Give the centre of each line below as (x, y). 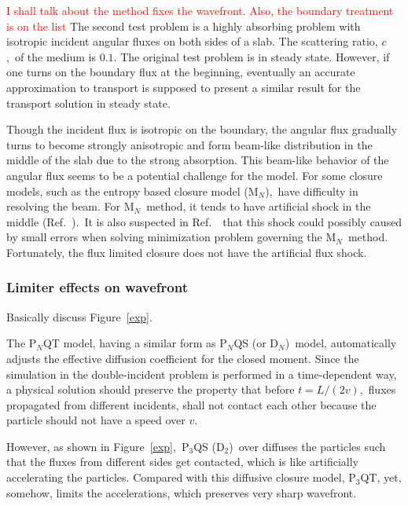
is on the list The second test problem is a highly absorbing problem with (184, 26)
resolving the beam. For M (70, 206)
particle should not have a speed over (96, 420)
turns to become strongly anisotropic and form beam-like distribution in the (189, 144)
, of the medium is (51, 56)
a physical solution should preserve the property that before (151, 389)
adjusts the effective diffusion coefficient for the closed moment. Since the (183, 358)
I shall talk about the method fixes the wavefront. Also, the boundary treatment (200, 10)
